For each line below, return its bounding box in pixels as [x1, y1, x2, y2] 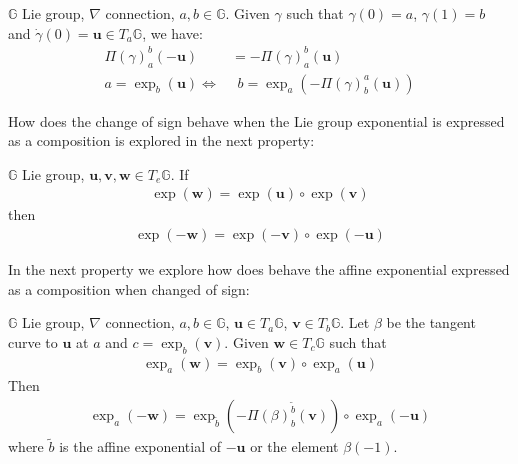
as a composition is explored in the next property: [8, 130, 315, 151]
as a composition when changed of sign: [8, 278, 250, 299]
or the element [250, 436, 339, 457]
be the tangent [386, 312, 476, 333]
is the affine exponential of [59, 436, 222, 457]
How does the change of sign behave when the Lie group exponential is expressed [8, 110, 505, 131]
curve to [8, 331, 58, 352]
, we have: [142, 22, 203, 43]
